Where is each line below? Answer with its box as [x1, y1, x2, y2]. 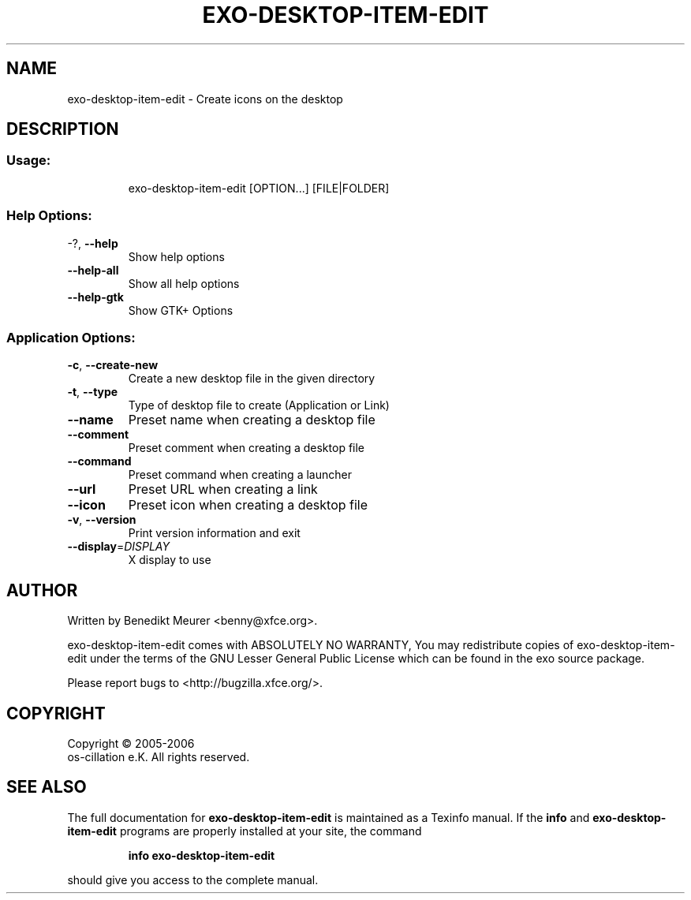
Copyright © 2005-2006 [67, 737, 195, 750]
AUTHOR [6, 580, 78, 600]
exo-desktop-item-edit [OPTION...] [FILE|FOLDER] [128, 181, 390, 195]
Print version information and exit [128, 526, 301, 540]
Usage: [6, 152, 51, 169]
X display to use [128, 553, 211, 567]
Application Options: [6, 329, 136, 345]
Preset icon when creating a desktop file [128, 497, 368, 513]
